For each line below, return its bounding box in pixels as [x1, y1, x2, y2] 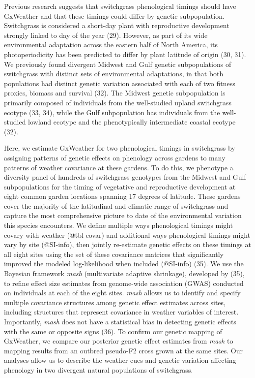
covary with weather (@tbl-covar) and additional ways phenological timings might [4, 229, 251, 240]
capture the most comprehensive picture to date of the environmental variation [4, 210, 242, 220]
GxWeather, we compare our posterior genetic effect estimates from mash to [4, 336, 233, 346]
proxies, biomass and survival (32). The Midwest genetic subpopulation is [4, 88, 226, 98]
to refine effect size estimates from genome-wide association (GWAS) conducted [4, 278, 244, 288]
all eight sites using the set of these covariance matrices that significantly [4, 249, 224, 259]
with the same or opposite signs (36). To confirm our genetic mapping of [4, 326, 223, 336]
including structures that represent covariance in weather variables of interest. [4, 307, 239, 317]
